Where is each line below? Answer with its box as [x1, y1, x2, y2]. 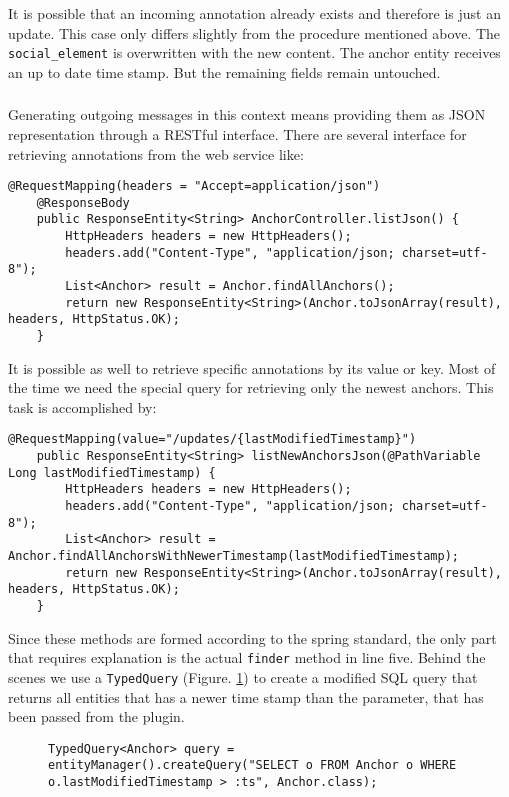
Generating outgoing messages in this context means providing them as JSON [8, 104, 486, 125]
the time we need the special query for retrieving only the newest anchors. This [8, 377, 494, 398]
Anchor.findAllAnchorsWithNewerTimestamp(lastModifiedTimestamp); [8, 549, 460, 564]
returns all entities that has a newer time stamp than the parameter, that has [8, 686, 484, 707]
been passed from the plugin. [8, 706, 185, 727]
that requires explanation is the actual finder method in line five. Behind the [8, 647, 486, 668]
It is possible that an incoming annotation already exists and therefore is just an [8, 3, 502, 23]
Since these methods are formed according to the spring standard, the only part [8, 627, 497, 648]
